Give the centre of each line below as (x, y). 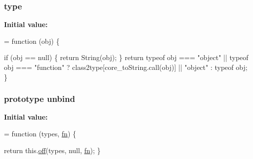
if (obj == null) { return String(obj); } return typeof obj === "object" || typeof (126, 57)
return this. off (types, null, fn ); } (52, 150)
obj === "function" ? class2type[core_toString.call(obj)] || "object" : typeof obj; (126, 67)
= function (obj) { (32, 41)
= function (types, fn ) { (40, 133)
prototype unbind (40, 99)
